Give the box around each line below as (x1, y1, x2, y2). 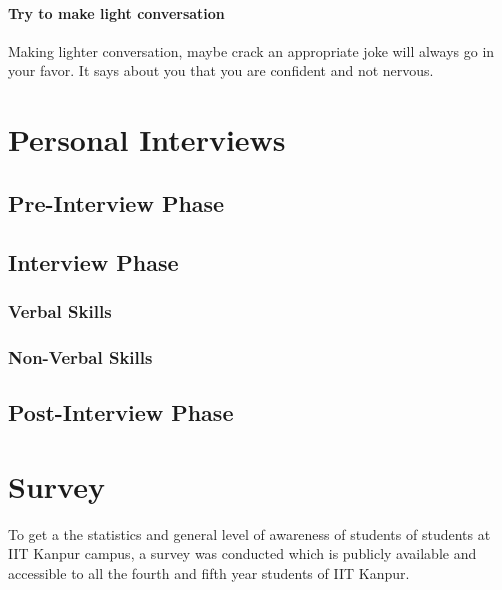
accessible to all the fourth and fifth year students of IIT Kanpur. (8, 562, 410, 583)
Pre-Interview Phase (8, 187, 225, 218)
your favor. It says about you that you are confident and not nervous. (8, 60, 434, 81)
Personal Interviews (8, 119, 286, 160)
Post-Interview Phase (8, 397, 234, 427)
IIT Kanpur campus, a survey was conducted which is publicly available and (8, 543, 477, 564)
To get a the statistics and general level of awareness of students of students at (8, 523, 491, 544)
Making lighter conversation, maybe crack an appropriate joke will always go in (8, 40, 495, 61)
